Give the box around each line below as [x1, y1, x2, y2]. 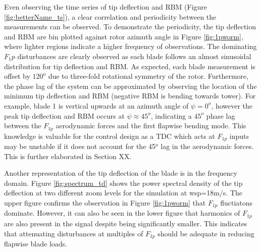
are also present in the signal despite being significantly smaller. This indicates [4, 218, 247, 228]
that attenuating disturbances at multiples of [4, 228, 143, 238]
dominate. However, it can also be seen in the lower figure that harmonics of [4, 208, 240, 218]
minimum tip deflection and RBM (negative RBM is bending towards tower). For [4, 90, 256, 101]
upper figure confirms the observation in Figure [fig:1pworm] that [4, 197, 206, 208]
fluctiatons [220, 197, 253, 208]
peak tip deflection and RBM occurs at [4, 110, 125, 121]
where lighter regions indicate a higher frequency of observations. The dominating [4, 41, 257, 52]
